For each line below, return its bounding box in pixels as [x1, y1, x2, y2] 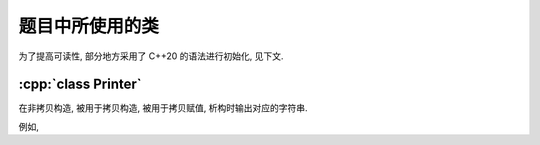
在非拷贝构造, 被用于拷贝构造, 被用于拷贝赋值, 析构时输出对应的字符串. [18, 102, 308, 114]
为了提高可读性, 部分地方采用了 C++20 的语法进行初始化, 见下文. [18, 50, 284, 62]
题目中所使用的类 [18, 15, 160, 37]
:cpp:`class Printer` [18, 76, 142, 93]
